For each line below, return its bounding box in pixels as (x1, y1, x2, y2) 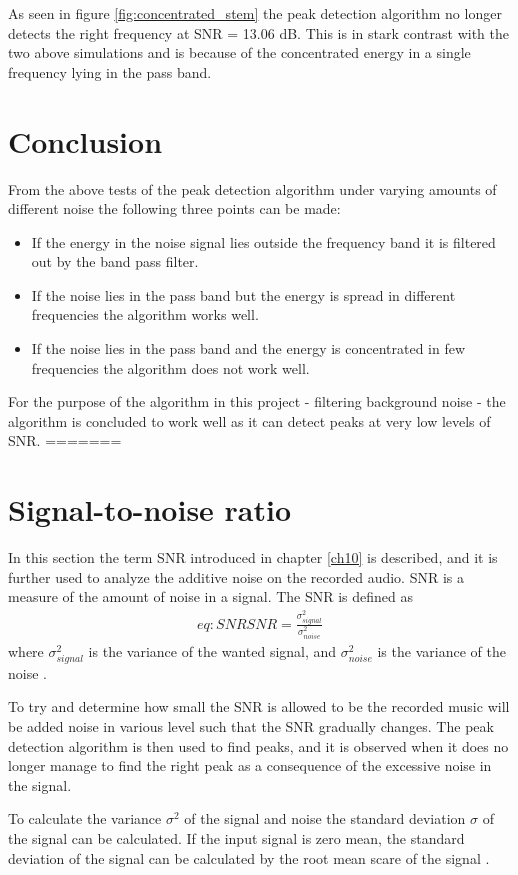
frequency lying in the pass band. (8, 61, 212, 82)
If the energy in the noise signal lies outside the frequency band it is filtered (31, 231, 496, 252)
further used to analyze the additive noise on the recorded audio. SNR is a (8, 566, 464, 587)
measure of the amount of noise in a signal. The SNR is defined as (8, 586, 414, 607)
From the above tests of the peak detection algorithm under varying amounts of (8, 178, 497, 199)
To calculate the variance (8, 808, 162, 829)
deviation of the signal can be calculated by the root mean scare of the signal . (8, 847, 490, 868)
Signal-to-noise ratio (8, 489, 292, 530)
